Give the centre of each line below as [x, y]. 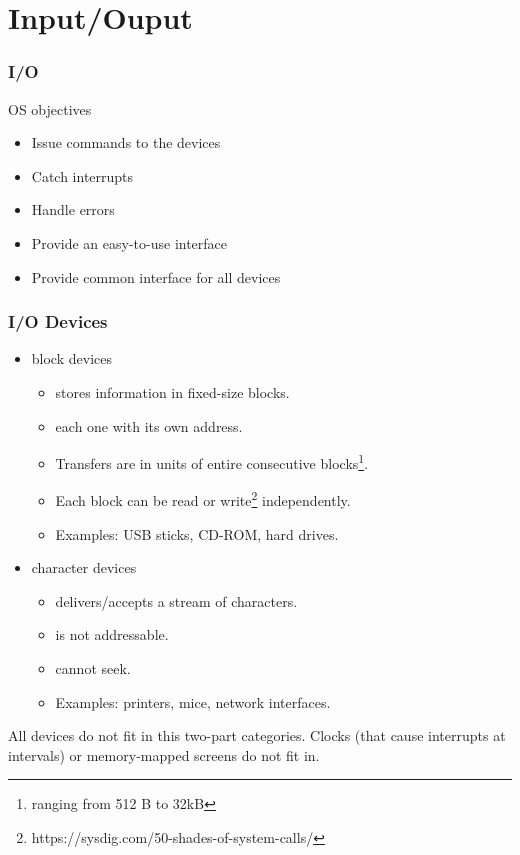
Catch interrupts [82, 175]
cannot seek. [93, 668]
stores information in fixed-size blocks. [172, 391]
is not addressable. [112, 634]
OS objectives [50, 108]
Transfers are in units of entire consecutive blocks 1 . [212, 461]
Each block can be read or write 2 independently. [203, 499]
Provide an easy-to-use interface [129, 242]
